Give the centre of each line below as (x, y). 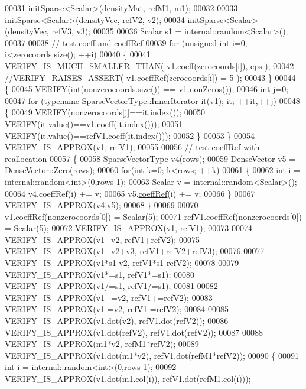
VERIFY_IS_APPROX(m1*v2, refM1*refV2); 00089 (102, 344)
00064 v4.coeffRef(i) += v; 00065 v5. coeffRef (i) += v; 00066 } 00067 (130, 193)
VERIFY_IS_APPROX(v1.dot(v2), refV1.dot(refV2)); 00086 (117, 321)
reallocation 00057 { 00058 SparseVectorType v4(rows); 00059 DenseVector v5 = (150, 158)
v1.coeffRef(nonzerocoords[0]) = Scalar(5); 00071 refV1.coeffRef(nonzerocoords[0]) (153, 216)
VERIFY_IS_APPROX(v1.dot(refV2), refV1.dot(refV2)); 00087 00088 (134, 332)
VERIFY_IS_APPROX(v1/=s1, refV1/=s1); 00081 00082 (111, 286)
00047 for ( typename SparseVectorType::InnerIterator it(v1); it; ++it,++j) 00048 (152, 100)
